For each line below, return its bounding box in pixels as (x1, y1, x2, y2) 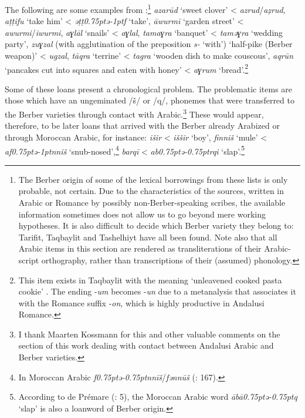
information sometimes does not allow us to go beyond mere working (18, 208, 266, 220)
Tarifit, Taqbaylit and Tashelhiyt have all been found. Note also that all (18, 230, 277, 243)
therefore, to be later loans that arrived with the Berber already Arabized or (5, 119, 280, 132)
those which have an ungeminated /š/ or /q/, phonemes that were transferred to (5, 94, 294, 106)
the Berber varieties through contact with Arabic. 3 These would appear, (5, 106, 264, 120)
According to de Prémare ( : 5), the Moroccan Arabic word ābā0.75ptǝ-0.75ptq (18, 390, 297, 403)
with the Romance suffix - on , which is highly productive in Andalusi (18, 296, 265, 309)
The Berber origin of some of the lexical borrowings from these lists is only (18, 173, 288, 185)
